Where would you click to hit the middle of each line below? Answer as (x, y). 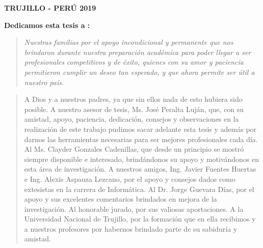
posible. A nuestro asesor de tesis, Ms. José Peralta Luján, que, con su (134, 109)
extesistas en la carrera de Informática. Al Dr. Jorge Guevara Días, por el (139, 189)
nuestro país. (44, 82)
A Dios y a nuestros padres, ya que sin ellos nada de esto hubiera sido (133, 99)
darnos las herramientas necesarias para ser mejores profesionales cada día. (141, 139)
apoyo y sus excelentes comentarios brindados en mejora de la (121, 199)
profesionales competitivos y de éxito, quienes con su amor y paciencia (134, 62)
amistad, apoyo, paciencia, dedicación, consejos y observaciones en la (131, 119)
